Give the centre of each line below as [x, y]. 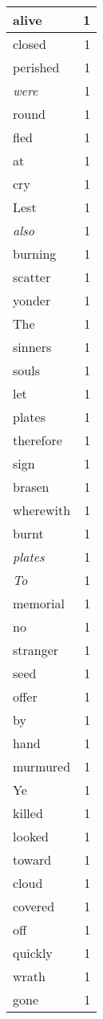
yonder [32, 300]
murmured [42, 766]
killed [28, 813]
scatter [32, 277]
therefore [38, 440]
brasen [31, 487]
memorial [39, 603]
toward [32, 859]
